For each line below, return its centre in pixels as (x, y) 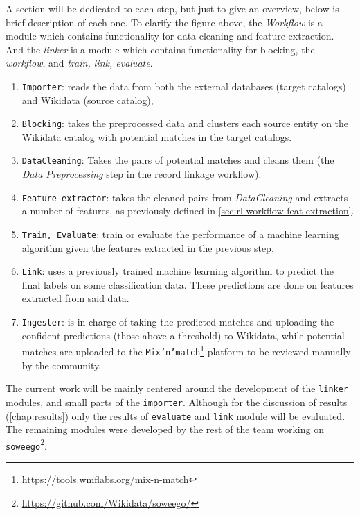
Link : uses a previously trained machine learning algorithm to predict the (178, 271)
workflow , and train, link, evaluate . (79, 63)
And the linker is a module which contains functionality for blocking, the (160, 49)
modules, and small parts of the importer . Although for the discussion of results (177, 402)
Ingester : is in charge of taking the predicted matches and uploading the (178, 322)
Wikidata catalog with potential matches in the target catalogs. (157, 136)
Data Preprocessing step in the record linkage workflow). (142, 174)
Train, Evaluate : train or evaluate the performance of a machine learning (180, 234)
